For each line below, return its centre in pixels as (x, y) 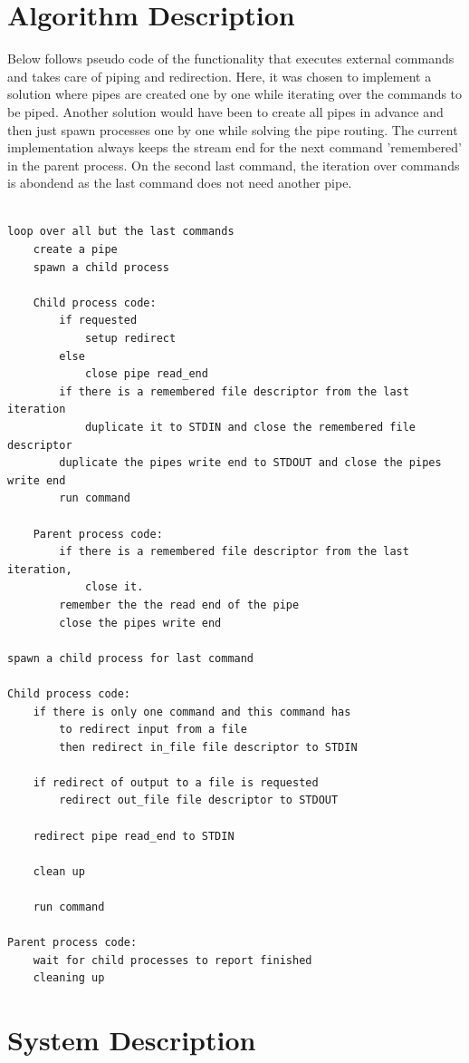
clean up (59, 871)
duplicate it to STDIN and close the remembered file (250, 427)
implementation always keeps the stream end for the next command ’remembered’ (234, 147)
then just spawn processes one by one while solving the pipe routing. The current (233, 129)
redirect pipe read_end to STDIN (134, 836)
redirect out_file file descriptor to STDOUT (199, 800)
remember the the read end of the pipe (179, 605)
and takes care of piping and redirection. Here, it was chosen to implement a (220, 76)
